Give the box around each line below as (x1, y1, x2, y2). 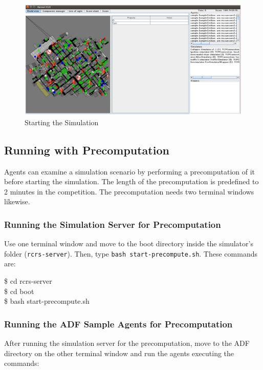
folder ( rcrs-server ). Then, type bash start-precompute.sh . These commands (4, 248, 257, 259)
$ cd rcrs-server (4, 275, 52, 286)
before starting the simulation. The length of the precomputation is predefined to (4, 176, 259, 187)
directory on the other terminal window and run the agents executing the (4, 347, 234, 358)
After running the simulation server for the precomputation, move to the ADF (4, 337, 250, 348)
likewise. (4, 196, 30, 207)
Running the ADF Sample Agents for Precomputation (4, 317, 233, 330)
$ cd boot (4, 285, 34, 296)
